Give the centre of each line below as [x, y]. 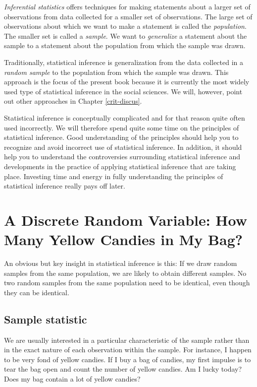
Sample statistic [46, 319]
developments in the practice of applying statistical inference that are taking [120, 166]
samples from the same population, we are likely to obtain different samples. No [125, 273]
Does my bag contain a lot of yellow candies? [72, 378]
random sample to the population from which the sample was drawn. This [116, 72]
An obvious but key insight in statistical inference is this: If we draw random [121, 263]
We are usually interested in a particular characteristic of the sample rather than [127, 340]
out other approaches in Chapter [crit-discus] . [73, 101]
